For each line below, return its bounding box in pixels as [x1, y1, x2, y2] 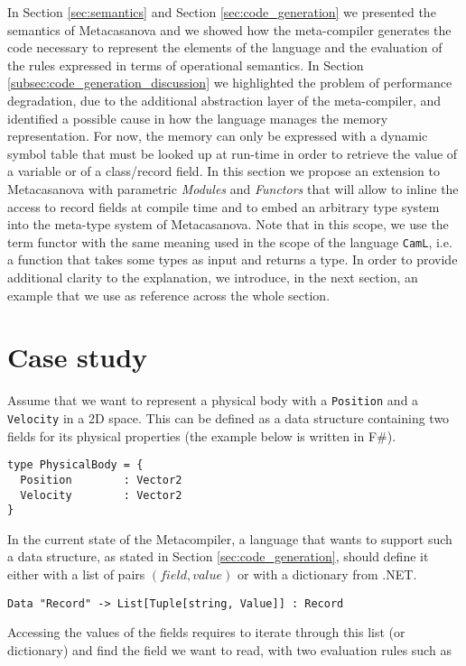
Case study [7, 338, 148, 375]
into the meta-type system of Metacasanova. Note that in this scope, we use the [7, 215, 449, 234]
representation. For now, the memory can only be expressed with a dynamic [7, 126, 428, 145]
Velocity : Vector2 [20, 488, 182, 502]
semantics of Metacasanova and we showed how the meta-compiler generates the [7, 20, 452, 39]
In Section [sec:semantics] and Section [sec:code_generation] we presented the [7, 3, 436, 21]
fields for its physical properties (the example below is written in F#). [7, 426, 396, 445]
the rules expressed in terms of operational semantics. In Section [7, 55, 364, 74]
